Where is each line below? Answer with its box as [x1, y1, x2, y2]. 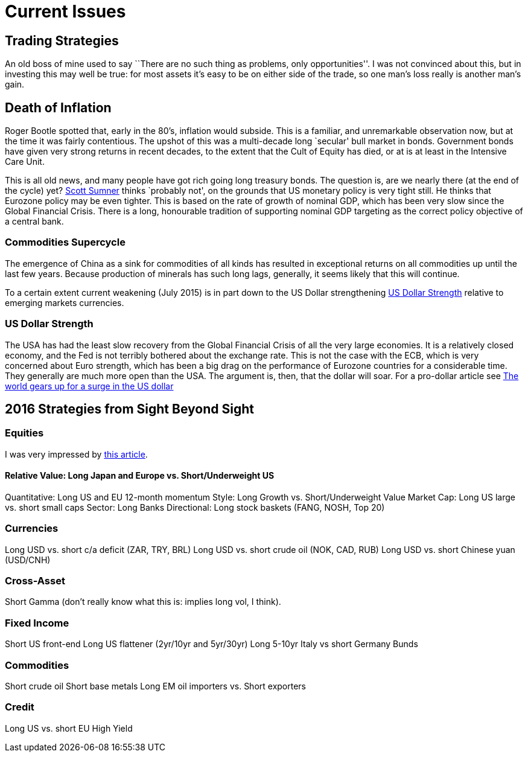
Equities [5, 427, 44, 439]
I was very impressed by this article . [5, 449, 148, 459]
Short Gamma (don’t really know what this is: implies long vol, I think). [5, 596, 281, 607]
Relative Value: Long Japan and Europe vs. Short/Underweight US [5, 470, 275, 481]
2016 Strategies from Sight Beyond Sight [5, 401, 254, 417]
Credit [5, 701, 34, 714]
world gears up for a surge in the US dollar [5, 380, 174, 391]
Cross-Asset [5, 575, 65, 587]
